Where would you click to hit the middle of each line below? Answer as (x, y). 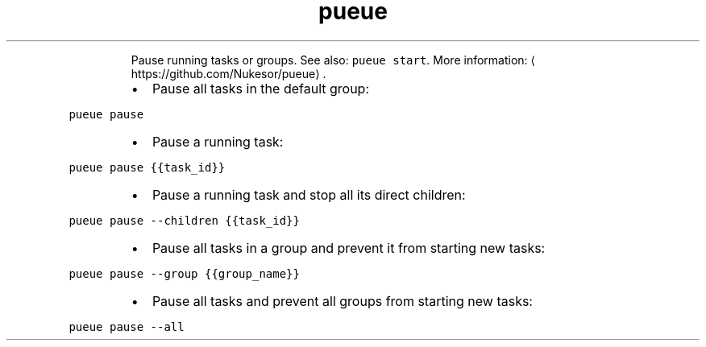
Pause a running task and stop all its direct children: (309, 194)
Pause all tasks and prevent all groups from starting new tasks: (342, 301)
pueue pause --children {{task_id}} (184, 220)
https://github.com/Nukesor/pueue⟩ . (228, 73)
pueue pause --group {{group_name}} (184, 273)
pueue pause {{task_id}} (147, 167)
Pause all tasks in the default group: (260, 88)
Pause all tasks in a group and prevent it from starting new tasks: (349, 248)
